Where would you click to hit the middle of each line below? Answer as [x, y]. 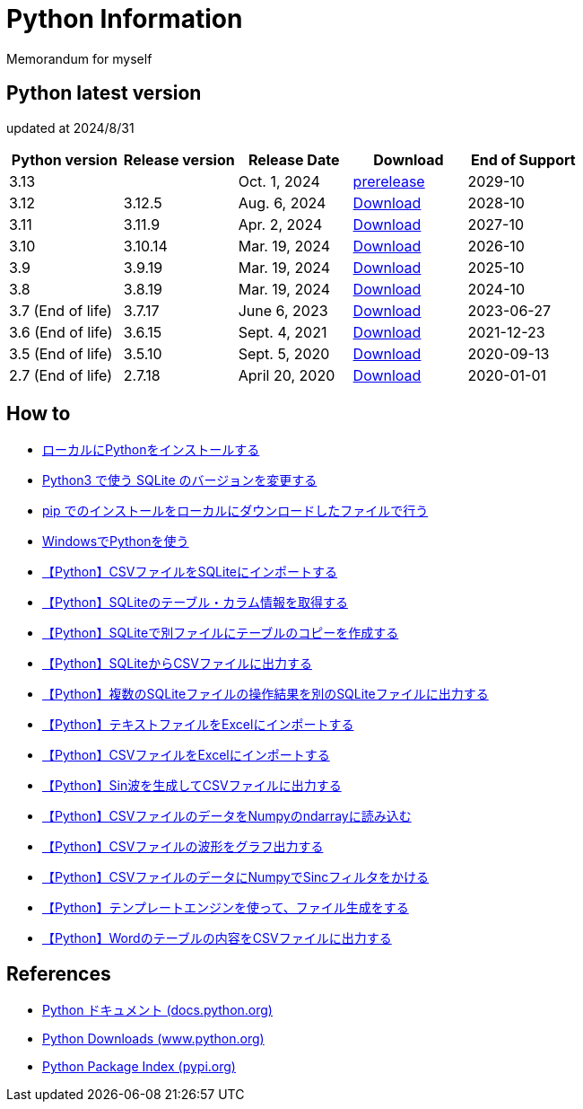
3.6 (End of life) [61, 332]
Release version [179, 159]
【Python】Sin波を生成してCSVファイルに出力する [192, 786]
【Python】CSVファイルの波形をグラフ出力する [183, 847]
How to [39, 414]
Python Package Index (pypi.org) [139, 1067]
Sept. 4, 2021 [283, 332]
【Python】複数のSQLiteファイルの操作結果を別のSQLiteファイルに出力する [265, 694]
